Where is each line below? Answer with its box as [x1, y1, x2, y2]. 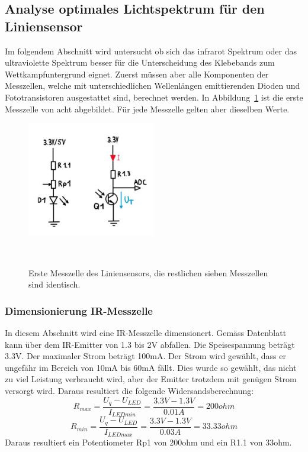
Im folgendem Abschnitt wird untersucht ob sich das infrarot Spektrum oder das [5, 44, 297, 57]
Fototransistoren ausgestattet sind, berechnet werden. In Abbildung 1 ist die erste [5, 91, 303, 103]
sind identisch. [28, 278, 81, 290]
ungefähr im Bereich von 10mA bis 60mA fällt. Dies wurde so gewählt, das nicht [5, 361, 297, 373]
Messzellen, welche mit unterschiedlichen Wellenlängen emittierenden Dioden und [5, 79, 300, 92]
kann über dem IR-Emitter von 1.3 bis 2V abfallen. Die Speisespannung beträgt [5, 338, 295, 350]
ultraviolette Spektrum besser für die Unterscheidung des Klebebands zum [5, 56, 275, 69]
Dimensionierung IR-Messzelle [5, 303, 153, 318]
